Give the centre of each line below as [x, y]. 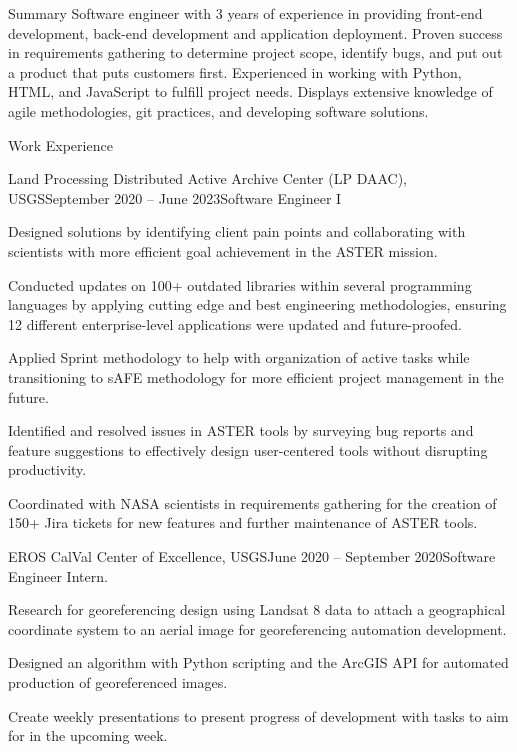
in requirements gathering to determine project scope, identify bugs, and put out [255, 52]
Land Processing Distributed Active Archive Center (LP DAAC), [207, 178]
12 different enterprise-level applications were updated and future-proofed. [235, 323]
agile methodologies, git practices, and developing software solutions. [218, 110]
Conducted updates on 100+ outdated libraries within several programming [240, 284]
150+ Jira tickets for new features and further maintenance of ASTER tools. [243, 522]
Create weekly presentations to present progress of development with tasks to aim [258, 715]
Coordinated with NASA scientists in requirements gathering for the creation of [252, 502]
